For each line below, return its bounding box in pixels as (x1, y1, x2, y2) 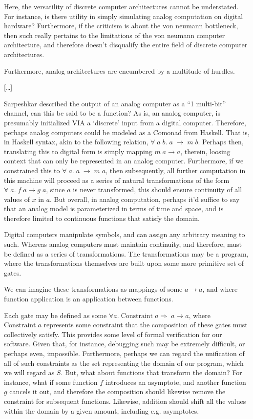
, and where (202, 284, 238, 294)
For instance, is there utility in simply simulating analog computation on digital (4, 11, 243, 21)
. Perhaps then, (198, 137, 244, 147)
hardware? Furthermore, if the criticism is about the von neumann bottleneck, (4, 20, 238, 31)
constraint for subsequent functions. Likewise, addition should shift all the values (4, 396, 246, 406)
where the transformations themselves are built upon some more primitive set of (4, 258, 244, 268)
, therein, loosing (180, 146, 231, 156)
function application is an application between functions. (4, 294, 173, 304)
